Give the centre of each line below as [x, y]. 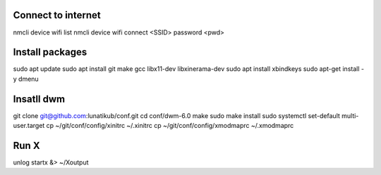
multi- [350, 115]
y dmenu [26, 79]
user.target [29, 126]
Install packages [50, 52]
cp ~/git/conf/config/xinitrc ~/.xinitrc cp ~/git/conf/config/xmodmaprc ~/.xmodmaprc [170, 126]
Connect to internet [57, 15]
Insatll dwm [39, 99]
